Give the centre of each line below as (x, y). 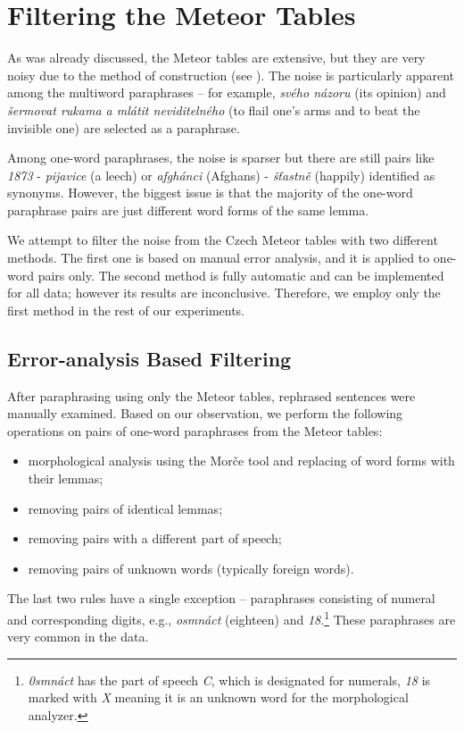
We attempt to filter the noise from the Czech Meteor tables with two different (223, 240)
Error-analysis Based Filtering (149, 358)
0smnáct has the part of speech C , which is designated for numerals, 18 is (229, 680)
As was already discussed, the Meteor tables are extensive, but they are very (216, 58)
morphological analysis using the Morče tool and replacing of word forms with (241, 461)
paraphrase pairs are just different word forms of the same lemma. (188, 210)
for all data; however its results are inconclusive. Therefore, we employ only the (224, 293)
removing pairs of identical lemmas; (125, 508)
